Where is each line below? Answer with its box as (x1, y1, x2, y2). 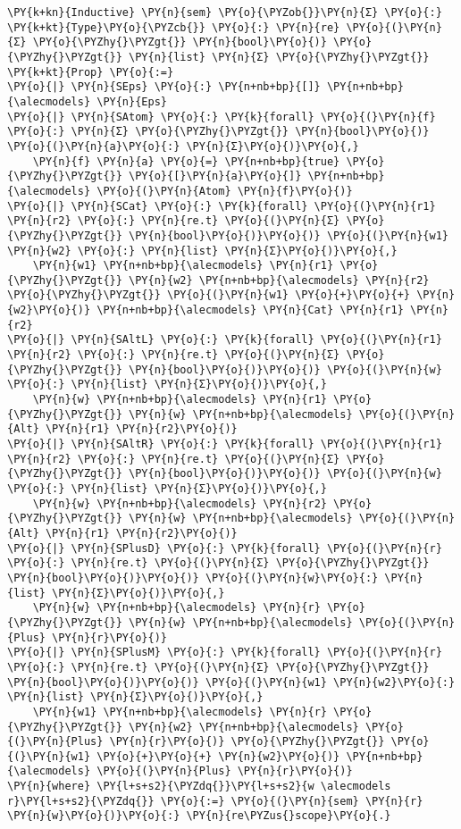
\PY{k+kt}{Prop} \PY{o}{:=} (7, 65, 174, 79)
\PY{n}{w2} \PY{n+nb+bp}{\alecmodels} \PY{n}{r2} (129, 273, 430, 287)
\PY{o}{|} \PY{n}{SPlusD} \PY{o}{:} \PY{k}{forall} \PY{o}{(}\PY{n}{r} (7, 541, 442, 555)
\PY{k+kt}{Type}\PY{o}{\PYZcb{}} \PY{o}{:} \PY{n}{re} (7, 21, 340, 34)
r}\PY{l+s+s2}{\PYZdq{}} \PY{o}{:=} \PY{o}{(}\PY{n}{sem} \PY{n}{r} (7, 794, 423, 808)
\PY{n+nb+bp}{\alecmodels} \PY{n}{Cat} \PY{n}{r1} (96, 304, 404, 317)
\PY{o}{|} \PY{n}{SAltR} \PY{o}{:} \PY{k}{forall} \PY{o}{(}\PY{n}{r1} (7, 438, 442, 451)
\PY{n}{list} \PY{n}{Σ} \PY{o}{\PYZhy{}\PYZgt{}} (129, 50, 430, 63)
